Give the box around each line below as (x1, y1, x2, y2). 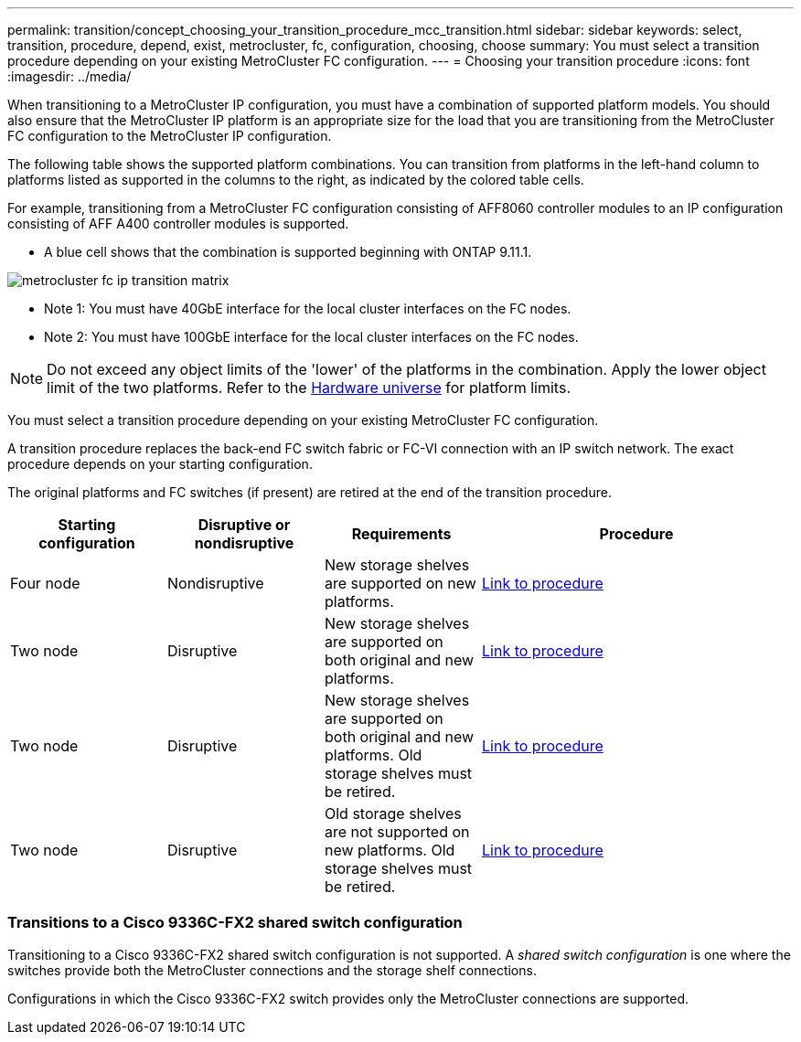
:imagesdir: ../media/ (7, 69, 132, 84)
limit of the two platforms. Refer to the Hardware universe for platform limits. (47, 378, 571, 397)
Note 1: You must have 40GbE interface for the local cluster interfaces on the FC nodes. (44, 301, 571, 316)
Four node (10, 574, 80, 592)
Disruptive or (198, 516, 291, 534)
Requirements (351, 525, 452, 543)
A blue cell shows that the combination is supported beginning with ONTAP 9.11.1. (44, 244, 532, 260)
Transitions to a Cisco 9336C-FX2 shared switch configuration (7, 913, 463, 932)
